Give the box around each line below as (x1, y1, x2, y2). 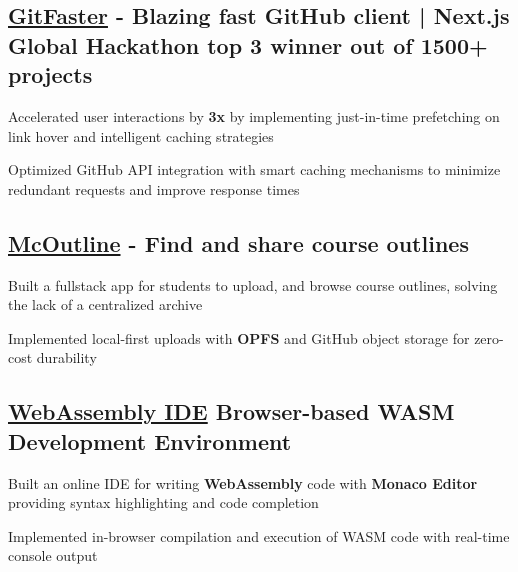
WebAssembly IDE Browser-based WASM (8, 396, 455, 427)
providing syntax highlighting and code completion (8, 492, 319, 513)
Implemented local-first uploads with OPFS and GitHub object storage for (8, 327, 470, 348)
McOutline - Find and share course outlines (8, 227, 469, 258)
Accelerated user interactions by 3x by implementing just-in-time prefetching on (8, 105, 500, 126)
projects (8, 59, 93, 90)
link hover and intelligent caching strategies (8, 125, 274, 146)
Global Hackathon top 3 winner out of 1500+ (8, 29, 488, 60)
